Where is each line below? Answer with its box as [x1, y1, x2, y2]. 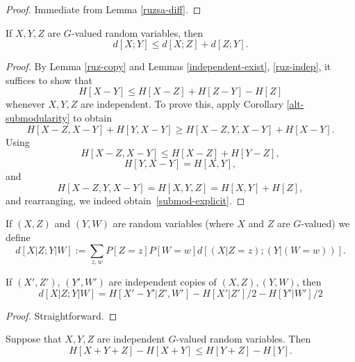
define [6, 229, 31, 244]
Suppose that [6, 331, 62, 346]
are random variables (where [113, 216, 234, 231]
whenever [6, 97, 45, 111]
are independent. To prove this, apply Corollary [80, 97, 283, 111]
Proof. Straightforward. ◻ [6, 308, 117, 322]
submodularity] [6, 110, 70, 124]
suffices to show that [6, 72, 93, 87]
